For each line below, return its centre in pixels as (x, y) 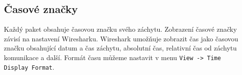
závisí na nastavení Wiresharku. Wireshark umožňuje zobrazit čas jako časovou (121, 38)
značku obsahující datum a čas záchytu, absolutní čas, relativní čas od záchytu (121, 48)
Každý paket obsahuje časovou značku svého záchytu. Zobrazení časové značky (121, 29)
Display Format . (29, 67)
